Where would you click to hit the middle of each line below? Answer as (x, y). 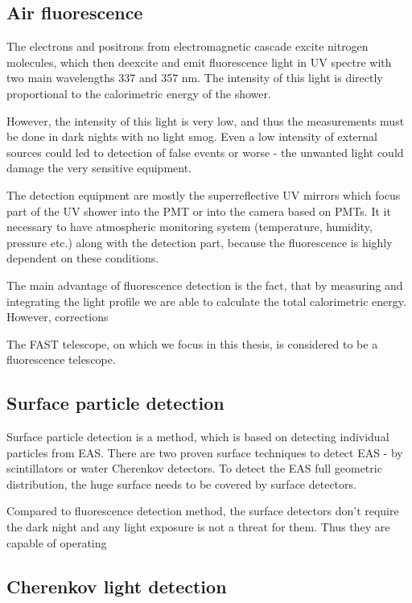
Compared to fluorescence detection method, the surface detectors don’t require (203, 511)
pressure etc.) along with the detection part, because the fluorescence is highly (200, 242)
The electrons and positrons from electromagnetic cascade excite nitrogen (187, 46)
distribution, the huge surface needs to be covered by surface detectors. (181, 483)
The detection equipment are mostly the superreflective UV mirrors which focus (204, 194)
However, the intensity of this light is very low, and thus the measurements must (206, 120)
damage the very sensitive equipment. (99, 168)
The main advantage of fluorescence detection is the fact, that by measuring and (205, 285)
